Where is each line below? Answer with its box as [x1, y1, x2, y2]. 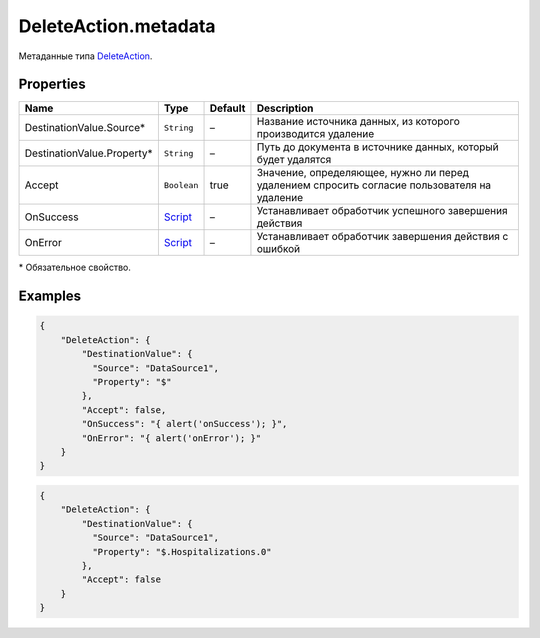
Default [209, 101, 246, 115]
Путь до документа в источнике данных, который [256, 140, 499, 154]
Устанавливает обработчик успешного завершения [256, 204, 509, 218]
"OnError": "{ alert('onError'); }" [81, 432, 262, 444]
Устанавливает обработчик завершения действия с [256, 230, 509, 244]
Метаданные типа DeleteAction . [18, 50, 153, 62]
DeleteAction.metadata [18, 15, 216, 37]
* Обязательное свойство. [18, 261, 132, 274]
